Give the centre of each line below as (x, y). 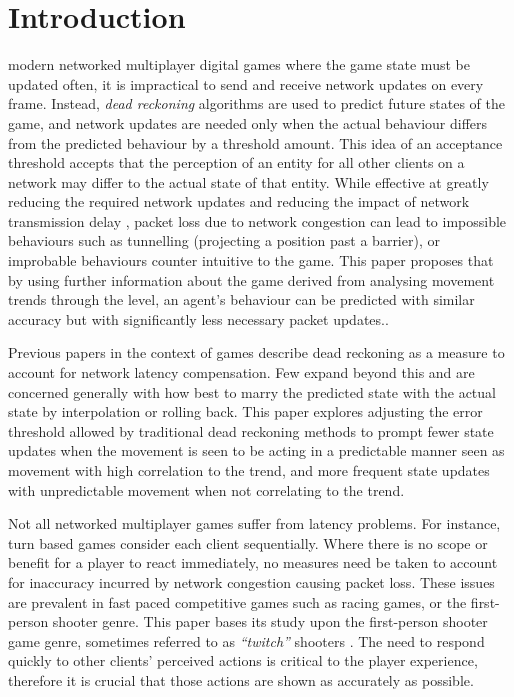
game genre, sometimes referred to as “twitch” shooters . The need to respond (246, 640)
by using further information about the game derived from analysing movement (251, 279)
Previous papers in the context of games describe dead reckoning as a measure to (256, 352)
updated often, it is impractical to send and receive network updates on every (246, 83)
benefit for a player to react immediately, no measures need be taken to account (253, 562)
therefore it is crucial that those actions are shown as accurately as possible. (241, 679)
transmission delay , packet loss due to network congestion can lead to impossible (257, 220)
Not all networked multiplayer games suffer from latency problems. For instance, (254, 523)
